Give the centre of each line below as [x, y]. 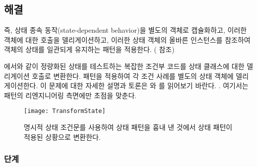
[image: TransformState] [65, 111]
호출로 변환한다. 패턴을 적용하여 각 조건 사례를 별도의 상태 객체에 [133, 76]
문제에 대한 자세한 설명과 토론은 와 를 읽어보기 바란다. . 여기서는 [149, 85]
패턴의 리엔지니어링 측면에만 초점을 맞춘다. [70, 95]
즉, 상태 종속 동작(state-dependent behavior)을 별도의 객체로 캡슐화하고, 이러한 [126, 30]
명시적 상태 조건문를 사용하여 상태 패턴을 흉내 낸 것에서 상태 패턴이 [128, 127]
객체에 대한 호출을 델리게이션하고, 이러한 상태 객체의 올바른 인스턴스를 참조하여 [127, 39]
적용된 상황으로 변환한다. [62, 137]
